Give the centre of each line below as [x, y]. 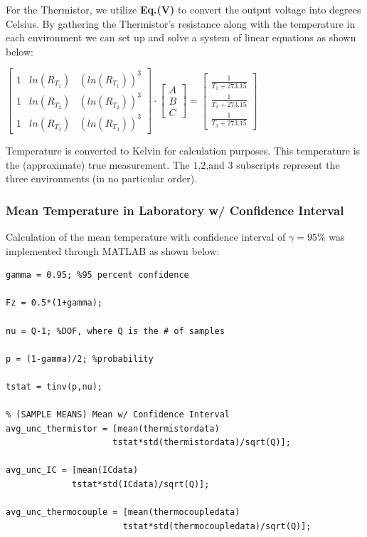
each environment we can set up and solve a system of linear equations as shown [181, 37]
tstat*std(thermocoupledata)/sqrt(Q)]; [217, 526]
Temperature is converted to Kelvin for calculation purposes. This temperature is [183, 150]
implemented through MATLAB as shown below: [113, 250]
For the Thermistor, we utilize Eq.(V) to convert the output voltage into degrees [183, 9]
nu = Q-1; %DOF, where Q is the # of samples [115, 331]
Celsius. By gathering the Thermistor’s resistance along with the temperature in [181, 23]
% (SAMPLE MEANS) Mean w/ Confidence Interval [118, 415]
